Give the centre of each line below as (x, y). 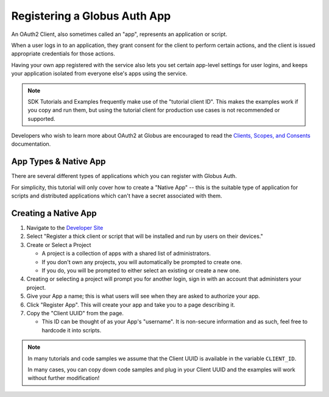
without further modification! (64, 378)
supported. (41, 118)
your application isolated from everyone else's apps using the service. (99, 74)
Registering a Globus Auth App (91, 16)
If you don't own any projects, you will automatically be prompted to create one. (142, 262)
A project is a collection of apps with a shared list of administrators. (126, 254)
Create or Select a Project (59, 245)
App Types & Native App (58, 162)
